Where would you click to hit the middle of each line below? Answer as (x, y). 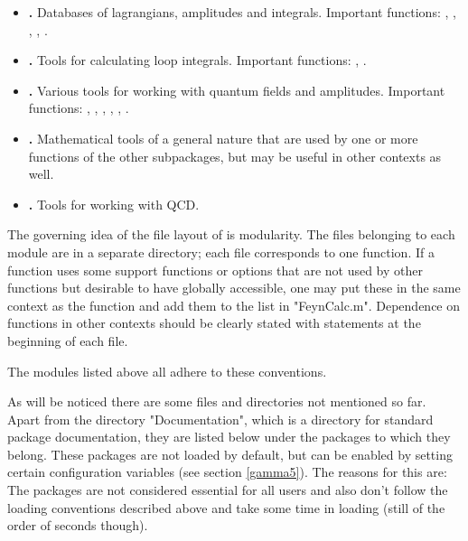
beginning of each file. (68, 340)
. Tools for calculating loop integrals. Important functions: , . (197, 60)
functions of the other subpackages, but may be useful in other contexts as (235, 156)
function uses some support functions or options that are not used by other (215, 270)
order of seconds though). (78, 525)
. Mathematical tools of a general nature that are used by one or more (223, 138)
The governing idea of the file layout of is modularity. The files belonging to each (231, 234)
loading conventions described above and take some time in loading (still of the (226, 507)
